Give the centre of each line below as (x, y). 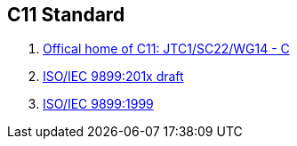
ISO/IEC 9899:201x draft (113, 77)
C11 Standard (66, 15)
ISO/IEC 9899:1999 (98, 104)
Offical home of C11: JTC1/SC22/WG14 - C (166, 49)
